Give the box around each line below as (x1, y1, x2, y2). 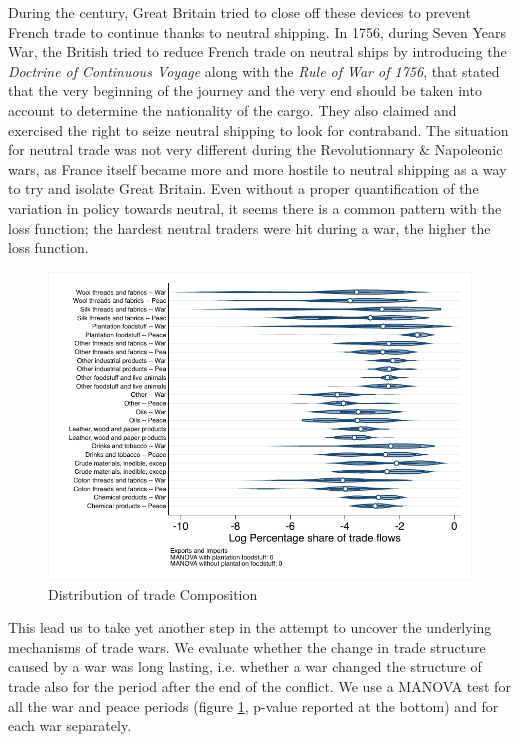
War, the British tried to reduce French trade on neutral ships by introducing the (8, 41, 507, 62)
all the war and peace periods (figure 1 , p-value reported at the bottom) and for (8, 695, 499, 716)
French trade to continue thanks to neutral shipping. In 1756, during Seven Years (8, 21, 507, 42)
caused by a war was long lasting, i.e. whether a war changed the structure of (8, 656, 482, 677)
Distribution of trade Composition (48, 583, 258, 604)
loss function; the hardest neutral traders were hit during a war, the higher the (8, 217, 491, 238)
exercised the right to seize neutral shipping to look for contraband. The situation (8, 119, 509, 140)
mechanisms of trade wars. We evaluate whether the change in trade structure (8, 636, 486, 657)
